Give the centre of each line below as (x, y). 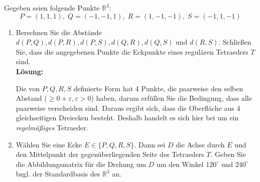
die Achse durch (200, 144)
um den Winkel (180, 164)
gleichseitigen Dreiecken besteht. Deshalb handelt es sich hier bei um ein (127, 118)
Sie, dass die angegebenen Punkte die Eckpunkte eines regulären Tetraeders (132, 51)
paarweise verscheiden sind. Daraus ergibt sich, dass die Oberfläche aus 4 (128, 108)
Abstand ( (31, 98)
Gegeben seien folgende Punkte (52, 8)
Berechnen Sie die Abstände (59, 32)
